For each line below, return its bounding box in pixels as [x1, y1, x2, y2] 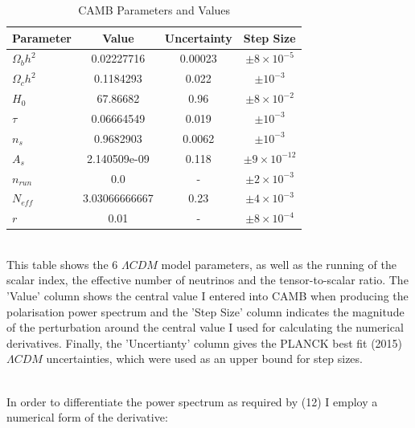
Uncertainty [164, 29, 232, 46]
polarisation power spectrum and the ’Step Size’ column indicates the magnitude [6, 303, 405, 320]
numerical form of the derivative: [6, 409, 168, 426]
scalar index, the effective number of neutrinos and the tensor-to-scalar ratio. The [6, 271, 409, 288]
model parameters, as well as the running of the [161, 255, 397, 272]
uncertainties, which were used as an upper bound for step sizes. [46, 350, 363, 367]
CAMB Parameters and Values [78, 2, 231, 18]
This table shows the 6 [6, 255, 118, 272]
